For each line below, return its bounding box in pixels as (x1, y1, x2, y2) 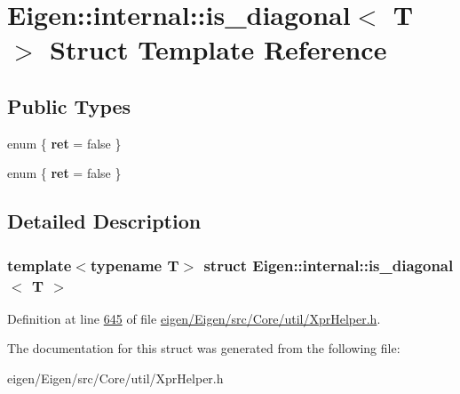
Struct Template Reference (50, 31, 387, 68)
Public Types (7, 92, 131, 119)
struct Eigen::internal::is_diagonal (203, 253, 454, 276)
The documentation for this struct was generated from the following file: (7, 339, 401, 358)
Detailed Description (7, 207, 202, 235)
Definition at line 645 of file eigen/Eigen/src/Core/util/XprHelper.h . (7, 309, 381, 327)
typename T (90, 253, 179, 276)
